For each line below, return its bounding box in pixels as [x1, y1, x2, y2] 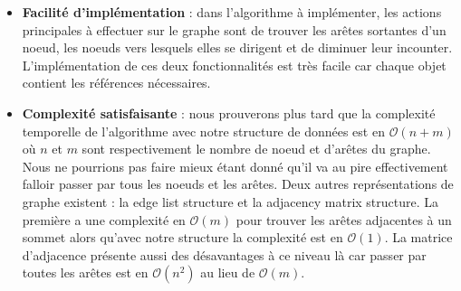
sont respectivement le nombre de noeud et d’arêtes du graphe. [82, 139, 431, 158]
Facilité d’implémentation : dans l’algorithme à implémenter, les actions [22, 3, 442, 21]
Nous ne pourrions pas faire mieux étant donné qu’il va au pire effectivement [22, 156, 448, 175]
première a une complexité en [22, 210, 186, 229]
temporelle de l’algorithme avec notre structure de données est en [22, 121, 385, 140]
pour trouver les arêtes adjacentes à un [235, 210, 452, 229]
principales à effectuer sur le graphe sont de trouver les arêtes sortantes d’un [22, 20, 447, 39]
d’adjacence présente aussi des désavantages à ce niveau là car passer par [22, 245, 427, 264]
